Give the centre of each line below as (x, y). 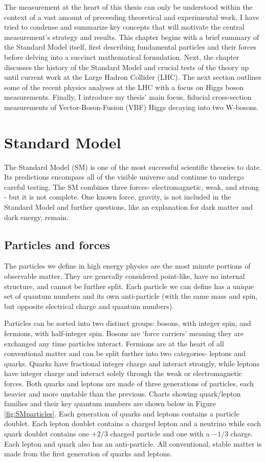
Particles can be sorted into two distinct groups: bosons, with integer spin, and (128, 323)
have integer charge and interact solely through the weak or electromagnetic (123, 373)
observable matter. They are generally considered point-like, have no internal (125, 276)
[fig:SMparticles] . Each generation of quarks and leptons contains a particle (122, 413)
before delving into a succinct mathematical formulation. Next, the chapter (122, 57)
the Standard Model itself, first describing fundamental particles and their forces (130, 47)
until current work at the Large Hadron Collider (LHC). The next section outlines (133, 77)
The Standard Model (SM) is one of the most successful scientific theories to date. (133, 167)
